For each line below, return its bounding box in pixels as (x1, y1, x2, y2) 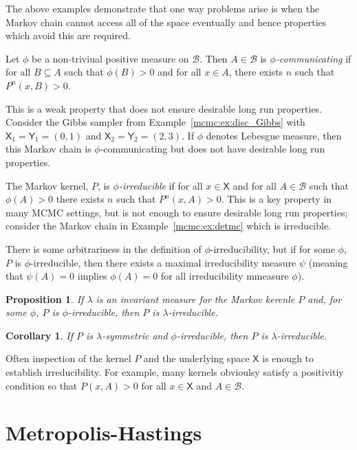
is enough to (262, 351, 314, 365)
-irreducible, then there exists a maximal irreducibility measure (30, 255, 296, 269)
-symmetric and (102, 328, 168, 342)
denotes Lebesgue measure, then (206, 128, 342, 142)
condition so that (6, 378, 78, 392)
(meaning (308, 255, 348, 269)
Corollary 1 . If (6, 328, 73, 342)
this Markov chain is (6, 142, 91, 156)
